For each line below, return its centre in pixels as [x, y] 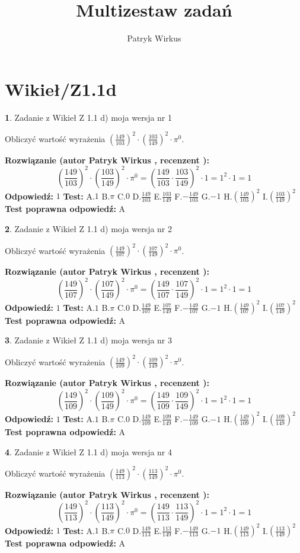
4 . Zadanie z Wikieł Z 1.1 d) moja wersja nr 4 [89, 451]
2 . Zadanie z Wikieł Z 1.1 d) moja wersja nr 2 [89, 228]
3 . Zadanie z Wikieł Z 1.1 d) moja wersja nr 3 [89, 340]
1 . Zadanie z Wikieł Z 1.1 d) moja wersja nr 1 [89, 117]
